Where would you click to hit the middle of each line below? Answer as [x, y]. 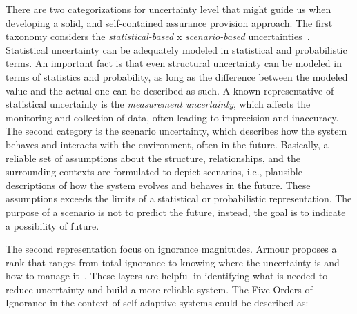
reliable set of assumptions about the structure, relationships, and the [153, 158]
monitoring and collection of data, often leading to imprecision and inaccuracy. [172, 117]
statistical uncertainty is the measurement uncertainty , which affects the [158, 104]
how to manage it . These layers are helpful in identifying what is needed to [167, 276]
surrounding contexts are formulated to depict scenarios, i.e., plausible [154, 171]
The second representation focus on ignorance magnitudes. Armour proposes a [171, 249]
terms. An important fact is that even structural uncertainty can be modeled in [174, 63]
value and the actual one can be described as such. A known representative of [170, 90]
